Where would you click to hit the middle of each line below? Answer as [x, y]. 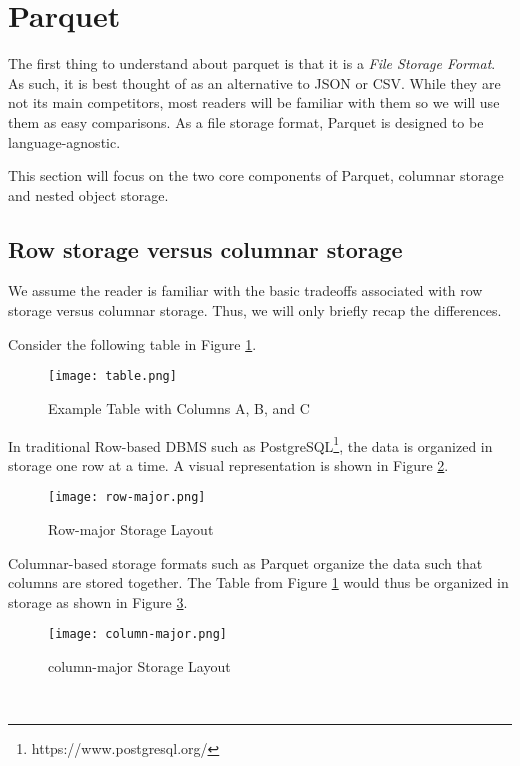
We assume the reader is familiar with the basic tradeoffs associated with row [245, 290]
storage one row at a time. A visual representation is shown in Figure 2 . [228, 464]
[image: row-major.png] [127, 497]
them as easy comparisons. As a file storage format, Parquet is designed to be [246, 121]
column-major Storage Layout [139, 666]
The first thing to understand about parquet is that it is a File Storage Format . [252, 63]
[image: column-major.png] [137, 634]
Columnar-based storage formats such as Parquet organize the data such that [245, 562]
